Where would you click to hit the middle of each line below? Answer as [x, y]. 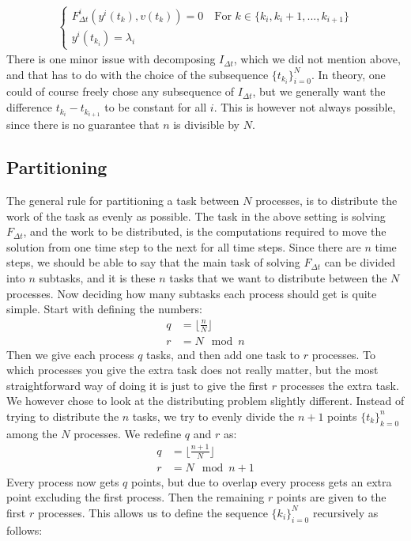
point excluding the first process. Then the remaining [136, 497]
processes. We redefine [128, 433]
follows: [25, 530]
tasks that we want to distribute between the [278, 277]
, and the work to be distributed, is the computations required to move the [205, 231]
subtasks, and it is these [97, 277]
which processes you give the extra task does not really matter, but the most [192, 370]
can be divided [360, 262]
